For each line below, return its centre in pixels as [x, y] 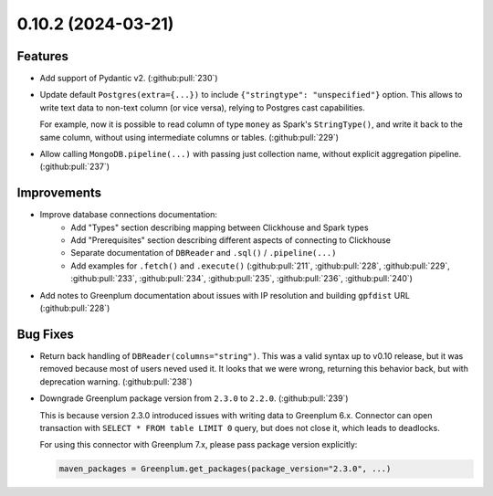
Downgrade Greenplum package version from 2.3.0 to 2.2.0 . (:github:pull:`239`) [194, 398]
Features [42, 56]
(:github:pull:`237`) [74, 167]
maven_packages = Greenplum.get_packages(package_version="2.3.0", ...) [225, 469]
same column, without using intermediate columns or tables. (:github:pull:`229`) [189, 137]
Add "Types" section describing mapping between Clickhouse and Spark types [220, 227]
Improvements [59, 193]
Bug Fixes [46, 334]
